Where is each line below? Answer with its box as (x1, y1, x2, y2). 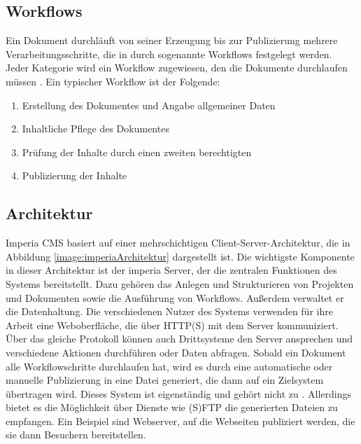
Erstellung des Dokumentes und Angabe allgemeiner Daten (22, 97, 276, 112)
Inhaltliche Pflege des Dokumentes (22, 121, 169, 136)
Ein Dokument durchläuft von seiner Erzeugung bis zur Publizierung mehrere (6, 33, 338, 48)
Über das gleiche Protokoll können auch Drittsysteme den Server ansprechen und (6, 331, 353, 346)
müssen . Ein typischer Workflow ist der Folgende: (6, 74, 220, 88)
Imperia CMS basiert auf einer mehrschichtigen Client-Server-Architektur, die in (6, 235, 351, 250)
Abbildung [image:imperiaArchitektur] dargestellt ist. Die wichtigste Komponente (6, 249, 355, 263)
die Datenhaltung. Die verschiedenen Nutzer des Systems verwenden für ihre (6, 304, 333, 319)
